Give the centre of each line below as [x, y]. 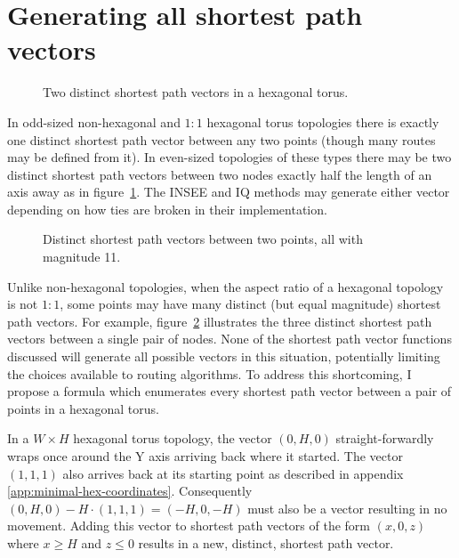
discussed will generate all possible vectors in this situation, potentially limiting [224, 356]
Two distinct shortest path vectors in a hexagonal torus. [196, 92]
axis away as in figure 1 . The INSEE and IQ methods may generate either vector [229, 192]
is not [23, 304]
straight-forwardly [385, 438]
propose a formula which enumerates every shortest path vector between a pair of [229, 391]
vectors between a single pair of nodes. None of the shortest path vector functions [229, 339]
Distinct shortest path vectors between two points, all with [203, 239]
